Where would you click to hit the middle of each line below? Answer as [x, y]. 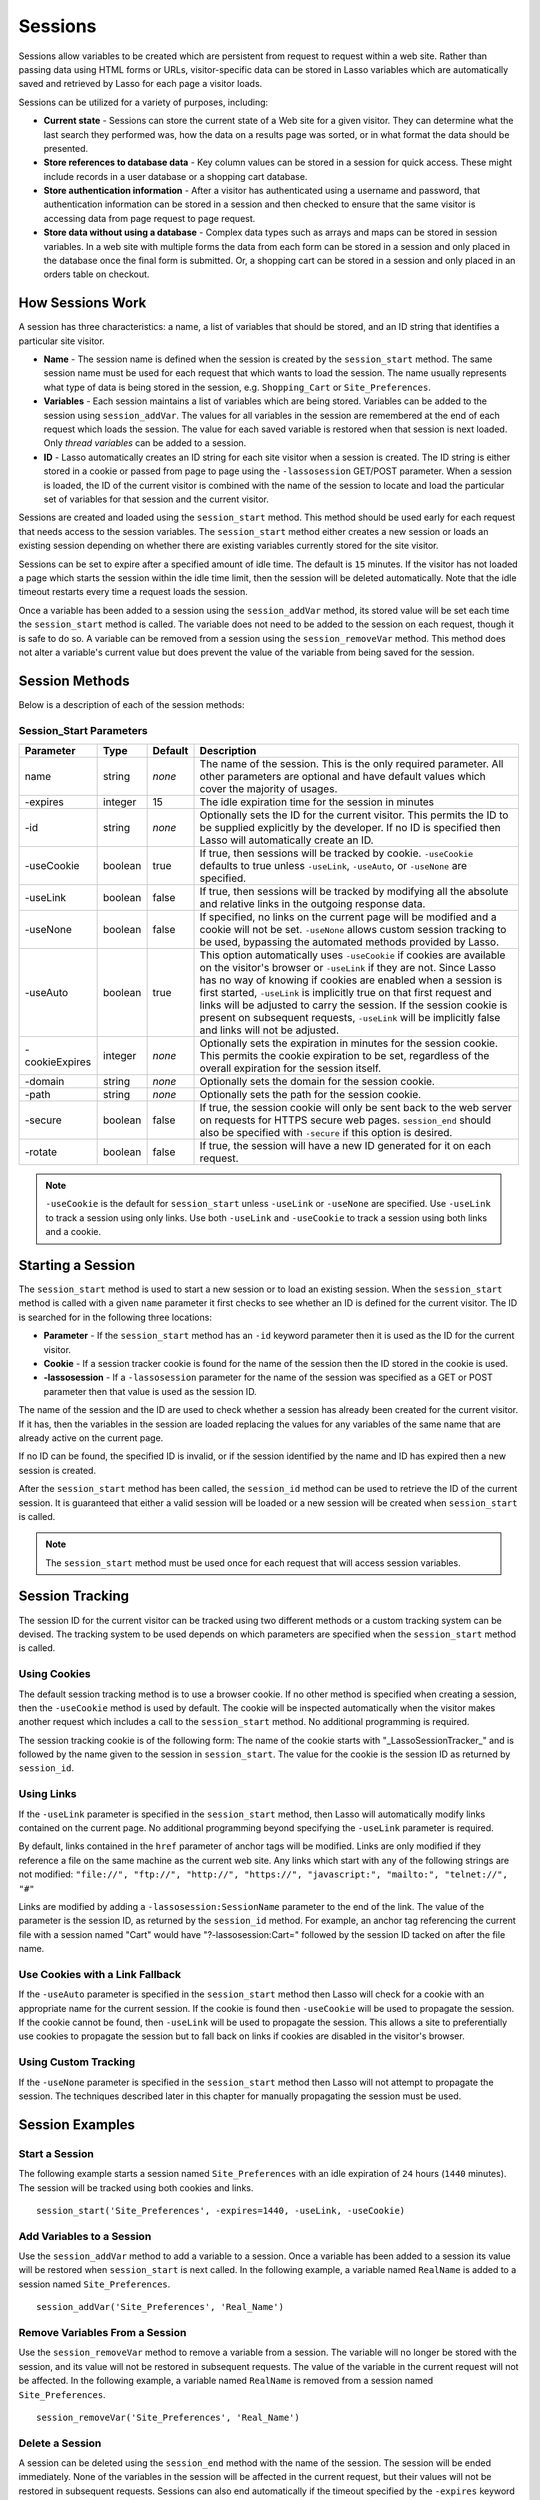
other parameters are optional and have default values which [342, 776]
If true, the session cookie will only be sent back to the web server [355, 1107]
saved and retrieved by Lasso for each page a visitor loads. [140, 84]
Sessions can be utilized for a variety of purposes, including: [143, 102]
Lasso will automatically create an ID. [286, 840]
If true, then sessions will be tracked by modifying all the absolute [354, 891]
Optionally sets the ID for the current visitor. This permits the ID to [354, 815]
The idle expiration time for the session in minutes [317, 802]
